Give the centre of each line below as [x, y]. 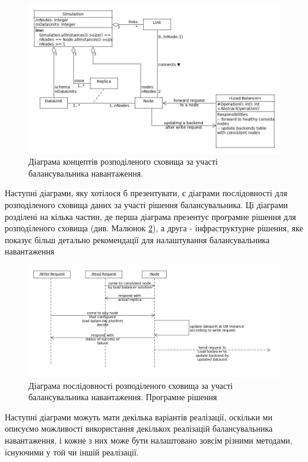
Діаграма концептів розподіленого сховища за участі [123, 161]
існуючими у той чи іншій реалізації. [72, 452]
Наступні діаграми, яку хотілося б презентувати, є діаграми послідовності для [146, 193]
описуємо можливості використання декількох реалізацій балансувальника [139, 428]
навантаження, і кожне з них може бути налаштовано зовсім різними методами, [149, 440]
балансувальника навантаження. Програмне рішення [123, 397]
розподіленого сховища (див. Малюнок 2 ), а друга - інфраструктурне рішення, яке [154, 228]
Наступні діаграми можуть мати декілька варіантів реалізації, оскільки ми [139, 417]
